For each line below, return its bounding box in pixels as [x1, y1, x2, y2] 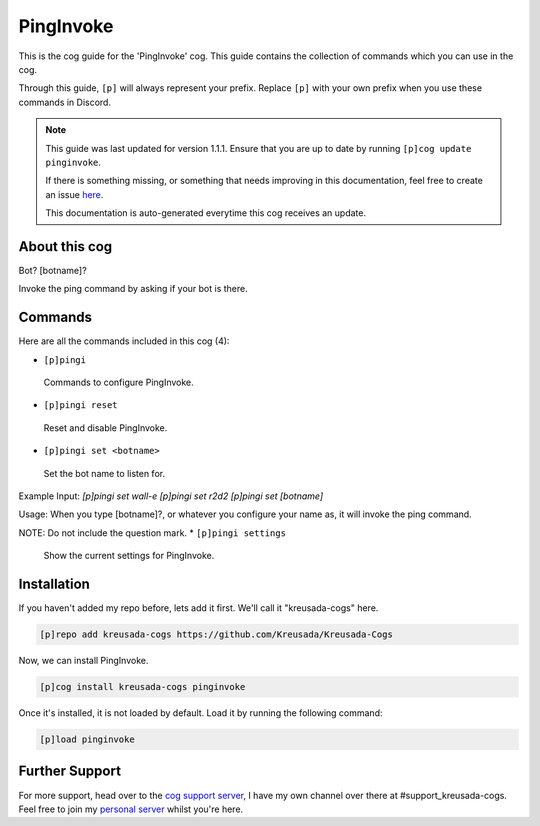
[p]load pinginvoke [39, 734, 135, 745]
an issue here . [45, 188, 104, 200]
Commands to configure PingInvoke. [43, 376, 194, 389]
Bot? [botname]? [18, 264, 87, 276]
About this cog [18, 238, 113, 255]
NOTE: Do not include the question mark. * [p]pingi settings [18, 526, 287, 539]
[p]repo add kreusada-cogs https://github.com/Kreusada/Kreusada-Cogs [39, 629, 394, 640]
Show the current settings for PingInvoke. [43, 550, 215, 562]
